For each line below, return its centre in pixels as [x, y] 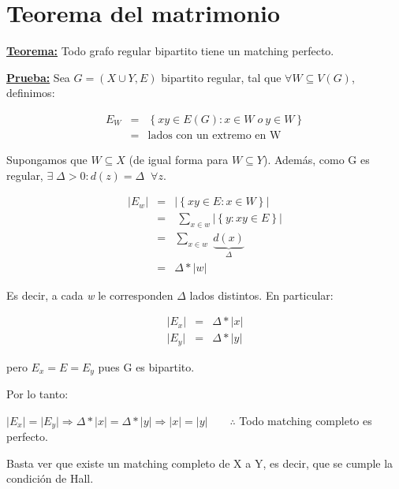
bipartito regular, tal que [221, 77]
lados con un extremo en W [214, 135]
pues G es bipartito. [146, 366]
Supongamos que [47, 159]
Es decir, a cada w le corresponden [90, 295]
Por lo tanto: [37, 394]
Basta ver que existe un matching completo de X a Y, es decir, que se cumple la [200, 463]
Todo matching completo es [306, 420]
